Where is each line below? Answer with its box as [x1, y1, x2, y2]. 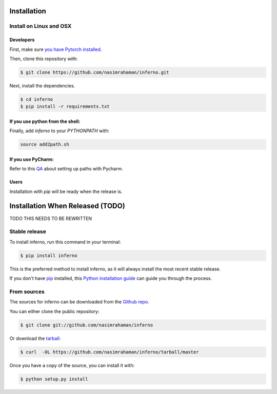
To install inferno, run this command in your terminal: [9, 239, 121, 245]
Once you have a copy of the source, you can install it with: [9, 362, 135, 368]
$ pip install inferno [20, 253, 77, 258]
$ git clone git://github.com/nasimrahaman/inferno [20, 322, 153, 328]
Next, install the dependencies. [9, 82, 75, 88]
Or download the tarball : [9, 335, 61, 342]
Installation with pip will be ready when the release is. [9, 188, 123, 194]
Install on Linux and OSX [9, 23, 72, 30]
